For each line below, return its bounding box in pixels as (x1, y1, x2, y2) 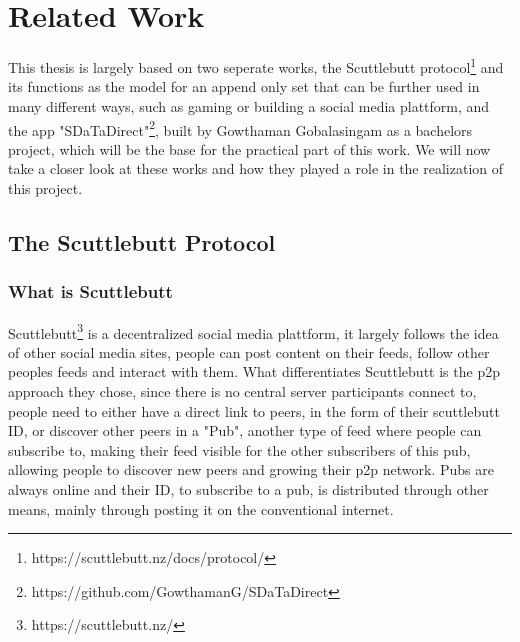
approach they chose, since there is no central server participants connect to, (8, 381, 477, 402)
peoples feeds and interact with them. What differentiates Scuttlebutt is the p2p (8, 361, 500, 382)
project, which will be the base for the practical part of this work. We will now (8, 138, 491, 159)
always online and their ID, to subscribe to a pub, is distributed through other (8, 479, 489, 499)
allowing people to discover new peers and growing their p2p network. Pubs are (8, 459, 494, 480)
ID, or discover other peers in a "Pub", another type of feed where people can (8, 420, 482, 441)
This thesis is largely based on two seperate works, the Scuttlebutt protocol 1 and (8, 54, 504, 77)
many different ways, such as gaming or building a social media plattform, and (8, 95, 490, 116)
